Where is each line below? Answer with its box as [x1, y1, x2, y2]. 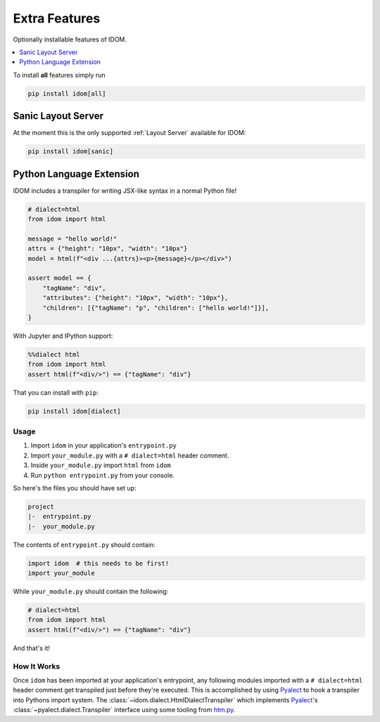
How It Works [13, 661, 61, 671]
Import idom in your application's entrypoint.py [30, 441, 177, 450]
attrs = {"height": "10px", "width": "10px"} [27, 245, 188, 253]
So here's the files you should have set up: [13, 483, 137, 492]
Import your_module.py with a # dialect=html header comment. [30, 451, 229, 460]
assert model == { [27, 274, 91, 282]
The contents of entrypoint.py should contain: [13, 540, 156, 549]
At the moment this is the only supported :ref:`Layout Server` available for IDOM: [13, 129, 246, 137]
